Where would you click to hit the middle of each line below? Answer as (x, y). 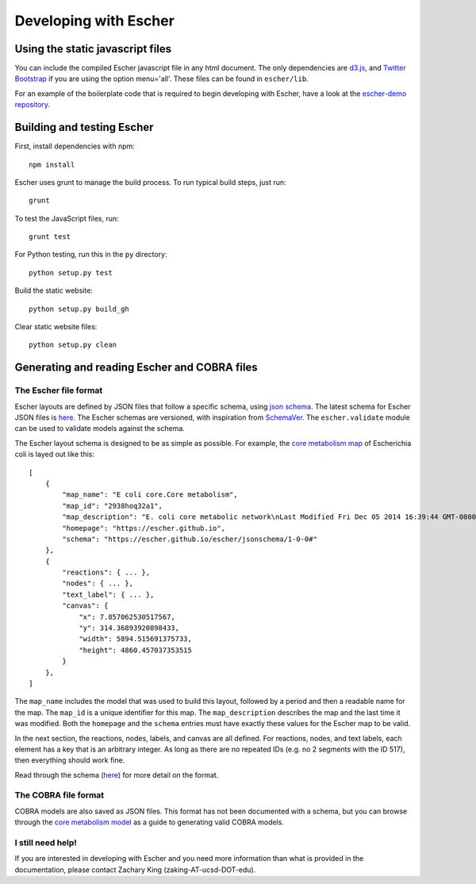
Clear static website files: (56, 327)
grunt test (50, 237)
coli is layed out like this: (55, 454)
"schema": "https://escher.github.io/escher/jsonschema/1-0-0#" (190, 539)
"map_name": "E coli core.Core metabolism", (150, 495)
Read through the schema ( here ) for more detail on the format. (117, 774)
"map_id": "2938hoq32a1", (112, 505)
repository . (33, 105)
